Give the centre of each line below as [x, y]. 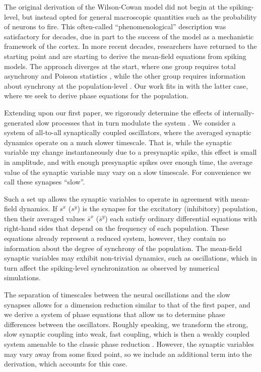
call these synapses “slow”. [45, 182]
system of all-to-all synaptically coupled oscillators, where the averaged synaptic [128, 132]
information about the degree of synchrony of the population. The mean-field [123, 248]
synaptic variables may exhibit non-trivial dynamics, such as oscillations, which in [130, 258]
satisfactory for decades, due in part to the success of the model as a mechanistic [129, 36]
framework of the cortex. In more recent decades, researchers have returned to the [130, 46]
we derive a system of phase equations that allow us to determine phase [115, 314]
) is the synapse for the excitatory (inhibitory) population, [167, 208]
